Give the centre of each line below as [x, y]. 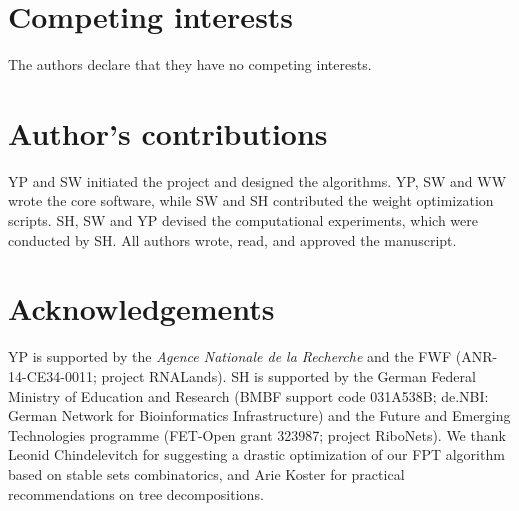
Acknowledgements [141, 308]
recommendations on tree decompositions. [136, 493]
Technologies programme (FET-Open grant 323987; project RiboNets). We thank [257, 434]
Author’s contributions [168, 132]
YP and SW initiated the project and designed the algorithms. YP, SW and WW [257, 180]
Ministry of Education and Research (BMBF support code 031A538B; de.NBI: [248, 395]
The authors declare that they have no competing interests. [190, 64]
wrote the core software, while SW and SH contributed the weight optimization [251, 200]
